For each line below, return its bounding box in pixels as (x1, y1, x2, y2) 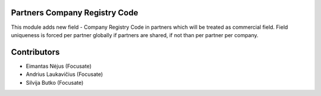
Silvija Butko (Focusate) (26, 79, 84, 86)
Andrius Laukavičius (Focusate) (26, 71, 103, 78)
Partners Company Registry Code (11, 8, 139, 18)
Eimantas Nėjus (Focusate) (26, 62, 92, 69)
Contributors (11, 47, 60, 57)
